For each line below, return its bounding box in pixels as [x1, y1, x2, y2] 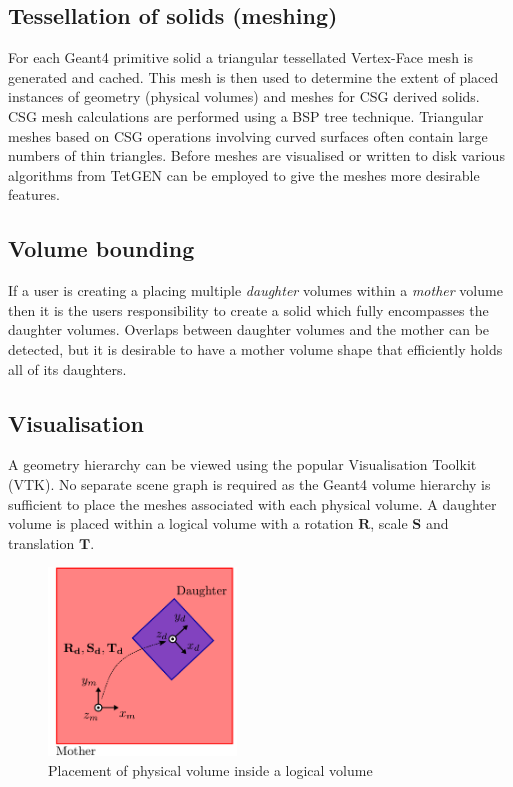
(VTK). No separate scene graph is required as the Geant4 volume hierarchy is [8, 473, 491, 494]
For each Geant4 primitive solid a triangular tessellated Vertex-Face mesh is [8, 47, 473, 68]
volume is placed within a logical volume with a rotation [8, 513, 354, 534]
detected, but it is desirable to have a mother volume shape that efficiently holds [8, 338, 503, 359]
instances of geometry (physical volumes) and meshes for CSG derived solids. [8, 86, 480, 107]
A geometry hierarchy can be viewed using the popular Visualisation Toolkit [8, 454, 477, 475]
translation [8, 532, 75, 553]
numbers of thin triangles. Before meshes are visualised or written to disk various [8, 145, 505, 166]
